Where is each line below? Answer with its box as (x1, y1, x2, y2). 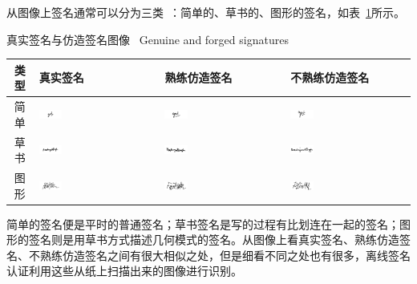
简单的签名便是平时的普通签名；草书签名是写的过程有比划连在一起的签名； (6, 215, 399, 232)
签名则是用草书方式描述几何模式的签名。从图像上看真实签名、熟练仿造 (28, 231, 399, 248)
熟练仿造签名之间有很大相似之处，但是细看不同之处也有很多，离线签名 (39, 246, 411, 263)
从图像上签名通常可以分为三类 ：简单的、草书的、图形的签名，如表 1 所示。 (6, 4, 405, 20)
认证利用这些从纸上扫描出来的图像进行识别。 (6, 262, 242, 279)
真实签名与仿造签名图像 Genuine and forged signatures (6, 30, 289, 47)
